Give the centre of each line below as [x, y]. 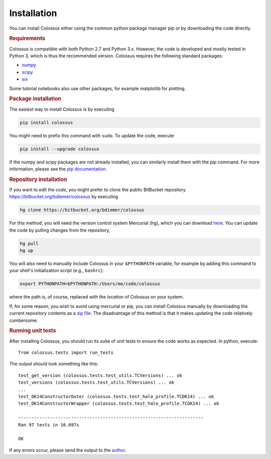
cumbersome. [24, 320]
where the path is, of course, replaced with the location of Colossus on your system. [97, 297]
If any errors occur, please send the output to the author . [68, 450]
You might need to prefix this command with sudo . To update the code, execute [92, 135]
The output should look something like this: [54, 364]
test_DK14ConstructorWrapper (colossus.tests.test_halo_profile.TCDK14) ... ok [119, 404]
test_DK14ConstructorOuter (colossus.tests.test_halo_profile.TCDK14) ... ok [116, 396]
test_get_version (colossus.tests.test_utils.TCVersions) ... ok [100, 375]
